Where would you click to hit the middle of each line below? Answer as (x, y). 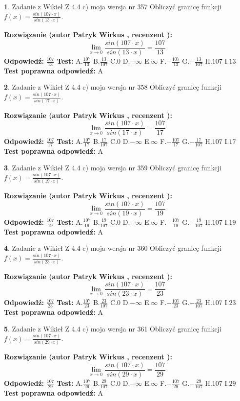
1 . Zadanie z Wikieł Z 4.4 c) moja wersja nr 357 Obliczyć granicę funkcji (113, 6)
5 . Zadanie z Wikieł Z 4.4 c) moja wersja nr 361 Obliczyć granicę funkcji (113, 328)
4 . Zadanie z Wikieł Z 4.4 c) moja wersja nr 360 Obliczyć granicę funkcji (113, 248)
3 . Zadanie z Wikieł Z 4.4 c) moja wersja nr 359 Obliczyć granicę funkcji (113, 167)
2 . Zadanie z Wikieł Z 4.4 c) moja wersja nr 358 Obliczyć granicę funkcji (113, 87)
